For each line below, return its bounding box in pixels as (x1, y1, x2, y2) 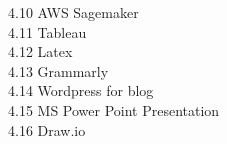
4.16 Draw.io (8, 119, 86, 140)
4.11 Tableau (8, 21, 87, 42)
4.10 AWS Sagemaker (8, 2, 139, 22)
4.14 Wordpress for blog (8, 80, 154, 101)
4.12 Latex (8, 41, 73, 62)
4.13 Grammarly (8, 60, 109, 81)
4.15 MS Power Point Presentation (8, 99, 220, 120)
